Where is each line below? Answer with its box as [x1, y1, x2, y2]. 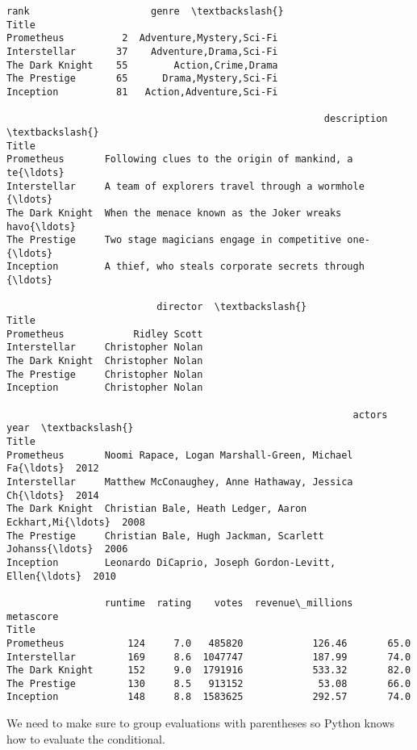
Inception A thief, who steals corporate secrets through [6, 261, 365, 273]
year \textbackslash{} [6, 422, 134, 434]
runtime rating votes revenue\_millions [104, 597, 353, 609]
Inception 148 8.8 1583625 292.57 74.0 [6, 691, 411, 703]
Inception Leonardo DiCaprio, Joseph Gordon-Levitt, [6, 556, 336, 568]
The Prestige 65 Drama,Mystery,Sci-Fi [6, 73, 278, 85]
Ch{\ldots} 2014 [6, 489, 99, 501]
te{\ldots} [6, 166, 65, 178]
